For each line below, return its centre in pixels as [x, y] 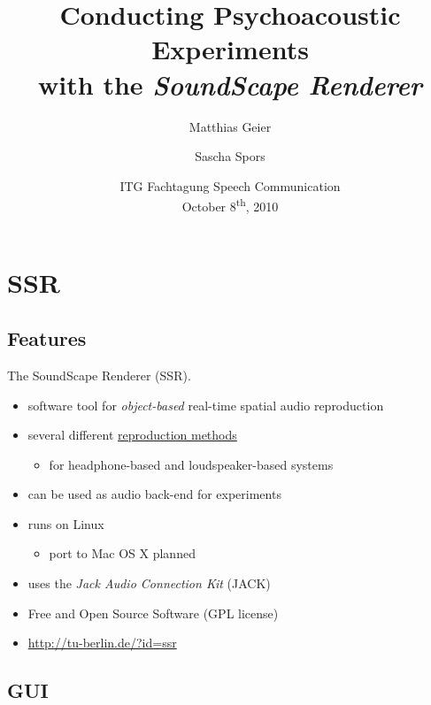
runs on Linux [66, 523]
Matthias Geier [230, 126]
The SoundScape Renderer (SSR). [99, 375]
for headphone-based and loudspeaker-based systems [191, 464]
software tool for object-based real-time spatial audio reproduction [206, 405]
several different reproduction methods [132, 435]
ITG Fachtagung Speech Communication [230, 185]
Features [47, 338]
